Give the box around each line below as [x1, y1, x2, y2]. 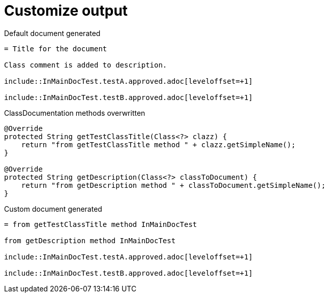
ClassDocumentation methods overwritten [4, 108, 145, 117]
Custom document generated [4, 204, 102, 213]
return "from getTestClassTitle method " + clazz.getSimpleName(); [21, 140, 296, 149]
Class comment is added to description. [4, 60, 167, 69]
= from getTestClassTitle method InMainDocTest [4, 220, 197, 228]
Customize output [4, 2, 128, 19]
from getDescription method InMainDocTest [4, 236, 176, 245]
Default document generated [4, 28, 101, 38]
